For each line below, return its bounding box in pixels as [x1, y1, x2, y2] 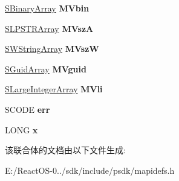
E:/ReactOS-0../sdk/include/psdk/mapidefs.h [5, 164, 175, 176]
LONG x [5, 123, 38, 136]
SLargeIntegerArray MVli [5, 83, 103, 95]
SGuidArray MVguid [5, 62, 86, 75]
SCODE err [5, 103, 50, 115]
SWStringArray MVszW [5, 42, 99, 55]
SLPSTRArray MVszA [5, 22, 94, 34]
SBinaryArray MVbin [5, 2, 89, 14]
